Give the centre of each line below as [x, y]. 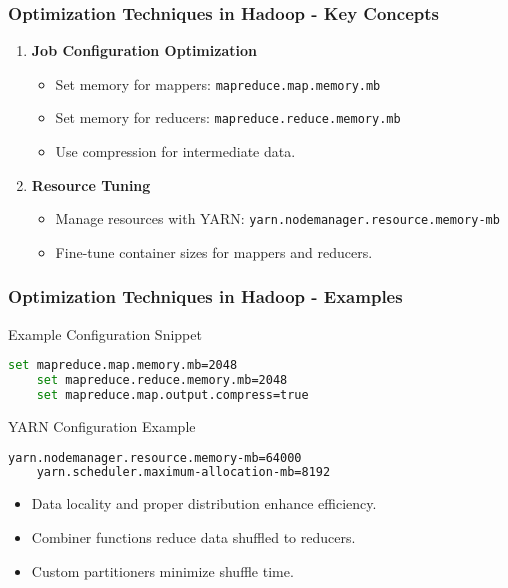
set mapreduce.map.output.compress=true [172, 395]
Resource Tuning [91, 184]
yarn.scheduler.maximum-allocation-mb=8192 [183, 472]
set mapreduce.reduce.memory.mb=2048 [162, 380]
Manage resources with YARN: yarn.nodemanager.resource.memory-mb [277, 218]
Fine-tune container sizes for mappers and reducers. [214, 251]
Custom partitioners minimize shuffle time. [162, 570]
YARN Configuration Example [102, 426]
